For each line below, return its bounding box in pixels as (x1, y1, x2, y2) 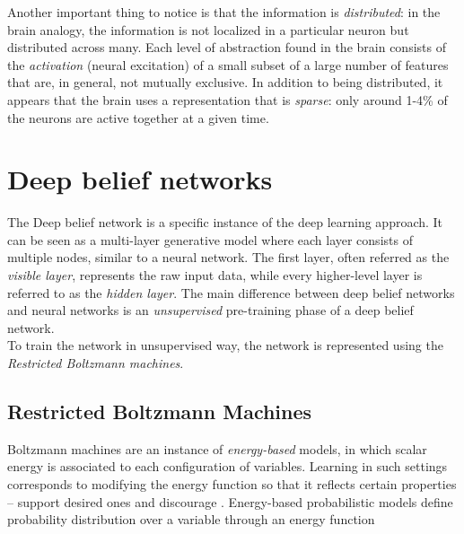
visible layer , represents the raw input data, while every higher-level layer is (7, 266, 423, 285)
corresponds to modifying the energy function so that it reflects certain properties (7, 475, 457, 494)
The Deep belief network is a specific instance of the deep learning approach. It (7, 213, 443, 232)
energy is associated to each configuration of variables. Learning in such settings (7, 457, 448, 476)
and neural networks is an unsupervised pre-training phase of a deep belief (7, 301, 414, 320)
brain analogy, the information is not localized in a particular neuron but (7, 20, 409, 39)
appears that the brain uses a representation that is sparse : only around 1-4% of (7, 90, 448, 109)
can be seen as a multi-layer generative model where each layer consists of (7, 230, 413, 249)
